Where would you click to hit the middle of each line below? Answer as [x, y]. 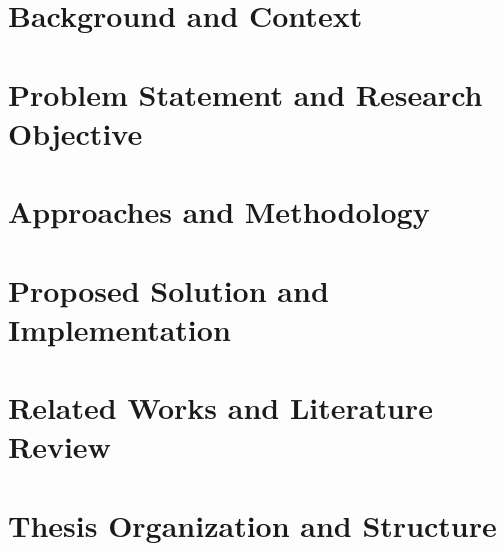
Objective [75, 132]
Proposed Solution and [168, 289]
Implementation [119, 328]
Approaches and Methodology [219, 211]
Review [59, 446]
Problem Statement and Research [245, 93]
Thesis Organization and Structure [252, 524]
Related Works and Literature [220, 407]
